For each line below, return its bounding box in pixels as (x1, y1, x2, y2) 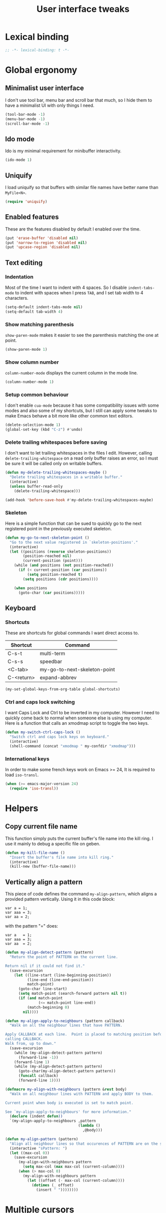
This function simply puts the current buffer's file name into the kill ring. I (5, 835, 153, 841)
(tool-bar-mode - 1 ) (5, 112, 45, 117)
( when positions (14, 585, 48, 591)
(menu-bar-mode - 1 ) (5, 116, 45, 122)
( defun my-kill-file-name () (5, 850, 65, 855)
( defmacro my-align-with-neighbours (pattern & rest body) (5, 1087, 127, 1092)
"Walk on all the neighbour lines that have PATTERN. (9, 1023, 123, 1028)
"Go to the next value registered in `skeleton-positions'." (9, 540, 138, 545)
